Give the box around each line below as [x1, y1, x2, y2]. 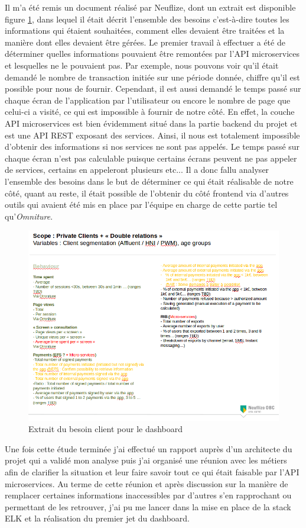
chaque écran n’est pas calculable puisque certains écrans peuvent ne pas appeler [5, 152, 297, 164]
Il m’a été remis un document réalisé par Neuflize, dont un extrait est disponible [5, 1, 296, 13]
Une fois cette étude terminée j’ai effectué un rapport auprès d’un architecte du [5, 442, 292, 455]
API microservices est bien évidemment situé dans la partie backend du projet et [5, 117, 298, 129]
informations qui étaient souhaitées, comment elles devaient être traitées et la [5, 24, 285, 37]
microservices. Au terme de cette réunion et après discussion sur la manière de [5, 477, 288, 490]
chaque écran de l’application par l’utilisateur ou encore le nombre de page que [5, 94, 291, 106]
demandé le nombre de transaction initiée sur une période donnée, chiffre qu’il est [5, 70, 300, 83]
